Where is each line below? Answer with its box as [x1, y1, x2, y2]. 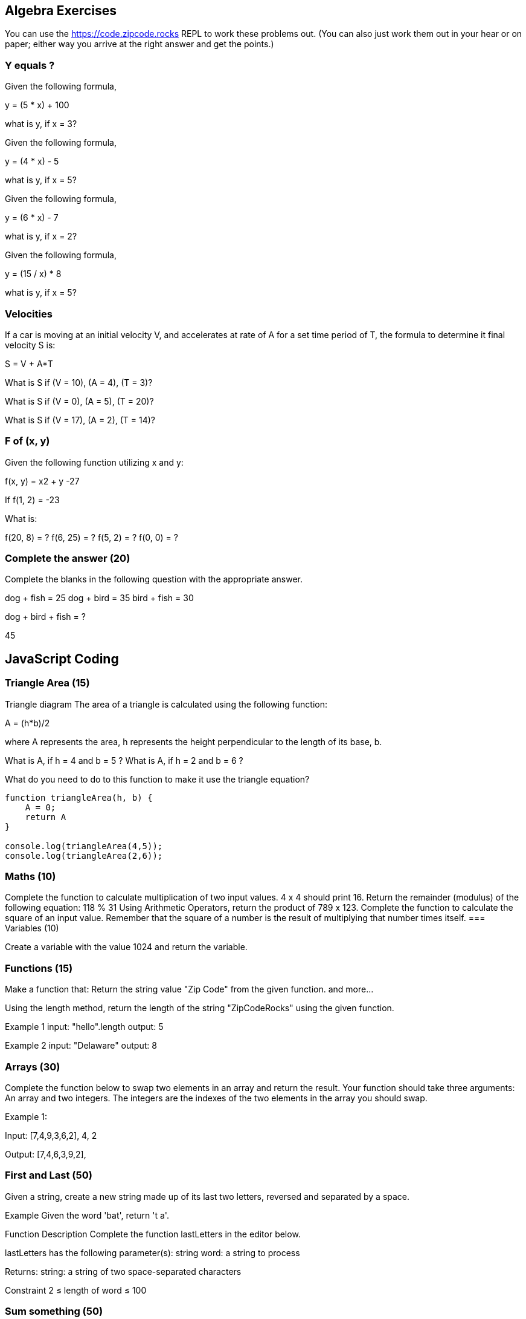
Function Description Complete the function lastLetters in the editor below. [5, 1228, 301, 1239]
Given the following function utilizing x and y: [5, 457, 184, 467]
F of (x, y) [5, 435, 50, 448]
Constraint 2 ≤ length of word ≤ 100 [5, 1285, 147, 1295]
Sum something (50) [5, 1305, 103, 1318]
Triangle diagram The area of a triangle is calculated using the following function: [5, 699, 327, 709]
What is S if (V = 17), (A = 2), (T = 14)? [5, 414, 155, 425]
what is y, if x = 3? [5, 119, 77, 129]
